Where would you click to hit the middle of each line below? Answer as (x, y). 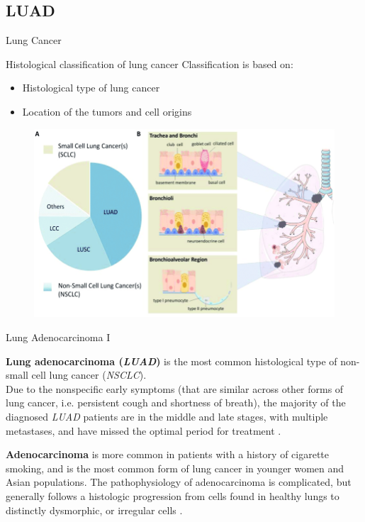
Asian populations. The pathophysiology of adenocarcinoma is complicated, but (179, 482)
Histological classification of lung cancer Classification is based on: (150, 63)
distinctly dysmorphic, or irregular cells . (94, 510)
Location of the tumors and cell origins (107, 111)
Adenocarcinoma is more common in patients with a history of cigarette (168, 454)
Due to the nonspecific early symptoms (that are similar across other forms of (175, 388)
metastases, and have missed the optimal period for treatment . (144, 430)
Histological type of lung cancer (91, 88)
